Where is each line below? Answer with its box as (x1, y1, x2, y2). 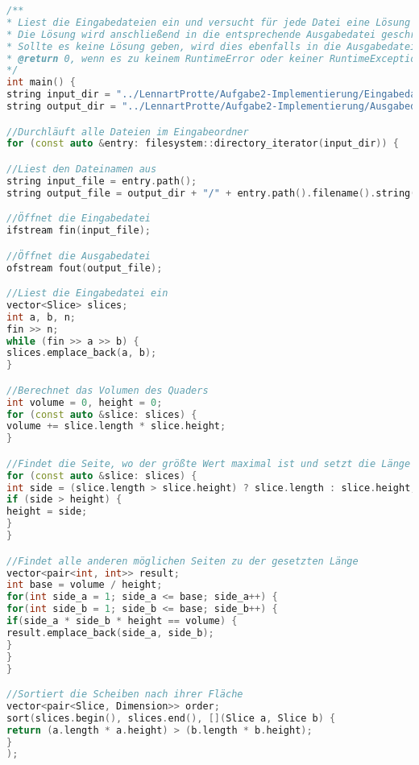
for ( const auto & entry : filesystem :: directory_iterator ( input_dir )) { (6, 138, 399, 150)
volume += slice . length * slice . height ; (6, 420, 226, 432)
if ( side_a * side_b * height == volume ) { (6, 615, 238, 626)
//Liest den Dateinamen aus (6, 163, 157, 175)
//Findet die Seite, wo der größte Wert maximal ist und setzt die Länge (6, 457, 411, 469)
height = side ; (6, 506, 88, 518)
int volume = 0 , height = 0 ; (6, 396, 163, 408)
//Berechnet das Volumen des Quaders (6, 384, 209, 396)
